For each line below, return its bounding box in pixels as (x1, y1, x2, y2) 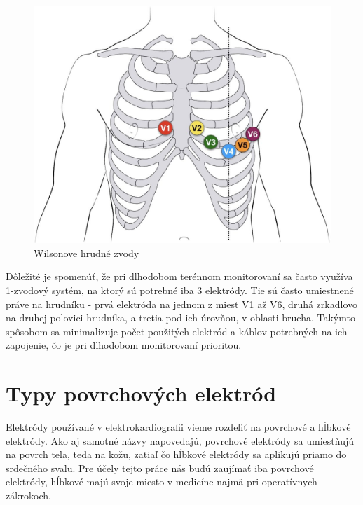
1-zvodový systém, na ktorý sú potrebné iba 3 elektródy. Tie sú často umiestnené (6, 282, 354, 297)
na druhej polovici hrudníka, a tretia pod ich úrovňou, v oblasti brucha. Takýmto (6, 310, 355, 325)
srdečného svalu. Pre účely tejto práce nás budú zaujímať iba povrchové (6, 460, 314, 475)
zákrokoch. (6, 488, 51, 503)
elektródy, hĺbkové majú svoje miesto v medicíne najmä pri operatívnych (6, 474, 317, 489)
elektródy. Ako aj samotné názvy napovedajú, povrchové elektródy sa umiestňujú (6, 433, 354, 448)
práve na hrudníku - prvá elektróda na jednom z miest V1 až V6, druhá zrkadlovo (6, 296, 357, 311)
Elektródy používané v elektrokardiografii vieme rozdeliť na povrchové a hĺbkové (6, 420, 351, 434)
